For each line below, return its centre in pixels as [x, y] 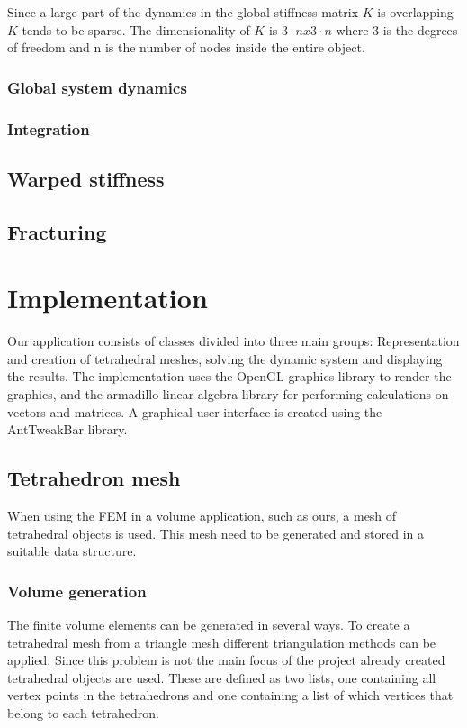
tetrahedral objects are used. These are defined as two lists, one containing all [222, 677]
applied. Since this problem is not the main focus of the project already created [226, 660]
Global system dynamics [97, 87]
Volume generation [77, 591]
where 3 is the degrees [397, 29]
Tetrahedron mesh [94, 478]
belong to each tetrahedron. [83, 712]
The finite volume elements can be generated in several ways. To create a [209, 624]
